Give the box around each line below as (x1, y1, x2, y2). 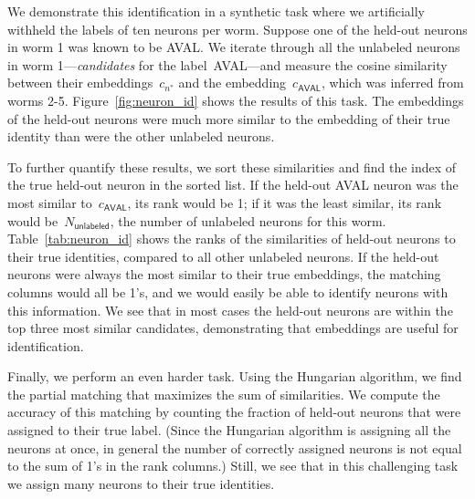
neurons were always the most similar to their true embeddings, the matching (7, 265, 441, 284)
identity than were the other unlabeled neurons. (7, 127, 275, 146)
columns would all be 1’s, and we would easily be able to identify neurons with (7, 282, 449, 301)
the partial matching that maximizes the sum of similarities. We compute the (7, 384, 440, 403)
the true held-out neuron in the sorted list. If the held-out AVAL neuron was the (7, 175, 459, 194)
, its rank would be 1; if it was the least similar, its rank (127, 192, 442, 212)
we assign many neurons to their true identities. (7, 473, 275, 493)
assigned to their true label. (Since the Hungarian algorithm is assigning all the (7, 421, 451, 440)
